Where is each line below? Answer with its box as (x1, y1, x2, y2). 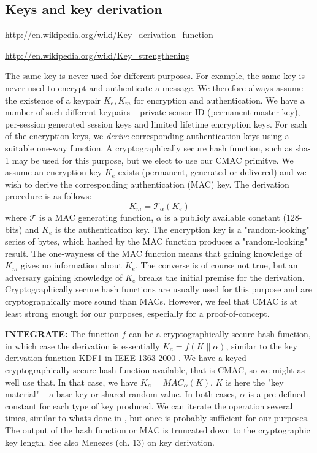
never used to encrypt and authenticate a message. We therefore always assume (5, 81, 303, 94)
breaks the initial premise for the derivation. (139, 270, 305, 283)
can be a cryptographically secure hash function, (129, 327, 311, 340)
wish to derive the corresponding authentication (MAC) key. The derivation (5, 177, 289, 190)
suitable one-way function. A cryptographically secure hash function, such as (5, 141, 293, 154)
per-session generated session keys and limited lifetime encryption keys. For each (5, 117, 307, 130)
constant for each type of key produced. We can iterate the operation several (5, 399, 293, 412)
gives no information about (20, 259, 122, 272)
